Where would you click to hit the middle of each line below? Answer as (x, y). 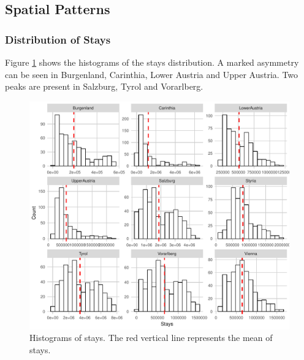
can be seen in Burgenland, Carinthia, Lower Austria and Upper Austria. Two (152, 74)
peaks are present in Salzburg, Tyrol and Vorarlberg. (104, 86)
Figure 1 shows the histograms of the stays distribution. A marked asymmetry (152, 62)
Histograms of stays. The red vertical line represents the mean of (151, 338)
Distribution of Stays (58, 39)
